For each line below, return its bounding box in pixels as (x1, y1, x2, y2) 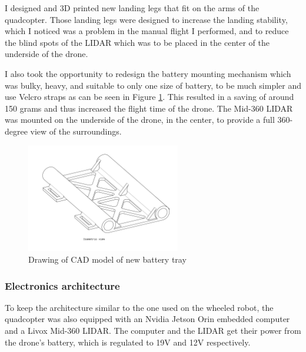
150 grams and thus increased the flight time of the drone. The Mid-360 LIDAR (5, 102, 293, 114)
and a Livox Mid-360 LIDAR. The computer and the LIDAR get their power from (5, 324, 301, 336)
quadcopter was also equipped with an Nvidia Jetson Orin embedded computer (5, 313, 290, 325)
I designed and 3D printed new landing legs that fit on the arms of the (5, 2, 260, 14)
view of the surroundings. (30, 125, 122, 137)
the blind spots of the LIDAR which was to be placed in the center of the (5, 36, 270, 48)
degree (5, 125, 28, 137)
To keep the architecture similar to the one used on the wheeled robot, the (5, 301, 274, 313)
